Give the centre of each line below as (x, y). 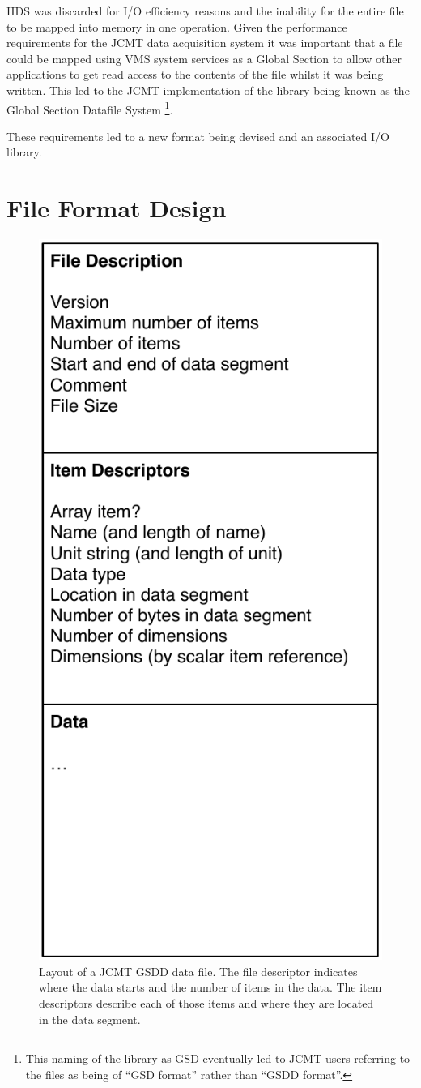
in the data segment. (90, 1019)
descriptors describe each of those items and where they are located (206, 1003)
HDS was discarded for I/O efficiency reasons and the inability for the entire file (205, 11)
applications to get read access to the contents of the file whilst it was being (195, 74)
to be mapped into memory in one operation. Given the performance (177, 26)
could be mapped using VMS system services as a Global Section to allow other (204, 58)
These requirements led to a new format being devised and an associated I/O (198, 136)
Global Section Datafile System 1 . (90, 108)
